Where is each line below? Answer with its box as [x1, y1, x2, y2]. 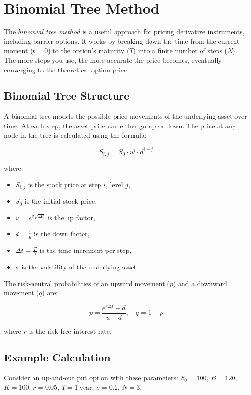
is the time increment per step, [39, 245, 132, 255]
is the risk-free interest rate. [29, 325, 112, 336]
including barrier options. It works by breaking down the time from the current [4, 36, 240, 46]
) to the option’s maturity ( [48, 45, 130, 55]
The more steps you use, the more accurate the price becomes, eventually [4, 54, 222, 65]
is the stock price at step [28, 179, 101, 189]
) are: [42, 287, 58, 298]
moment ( [4, 45, 33, 55]
